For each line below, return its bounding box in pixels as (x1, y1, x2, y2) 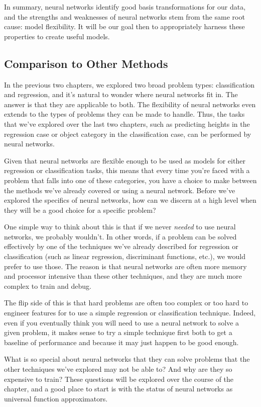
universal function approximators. (4, 393, 108, 403)
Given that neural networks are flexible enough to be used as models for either (4, 155, 245, 166)
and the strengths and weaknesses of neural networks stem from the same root (4, 11, 245, 22)
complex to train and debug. (4, 280, 91, 291)
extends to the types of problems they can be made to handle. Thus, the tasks (4, 109, 245, 119)
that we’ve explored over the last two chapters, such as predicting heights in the (4, 118, 250, 129)
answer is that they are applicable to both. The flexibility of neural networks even (4, 99, 256, 109)
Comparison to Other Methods (4, 55, 168, 71)
